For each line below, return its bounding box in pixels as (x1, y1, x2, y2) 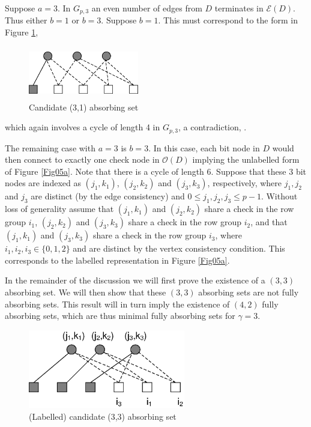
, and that (250, 216, 288, 228)
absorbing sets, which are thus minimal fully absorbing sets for (5, 309, 235, 322)
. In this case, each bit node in (148, 141, 260, 154)
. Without (261, 190, 298, 202)
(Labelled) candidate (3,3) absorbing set (29, 410, 177, 422)
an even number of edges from (91, 2, 202, 14)
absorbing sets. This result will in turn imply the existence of (5, 297, 230, 310)
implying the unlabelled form (192, 153, 300, 166)
